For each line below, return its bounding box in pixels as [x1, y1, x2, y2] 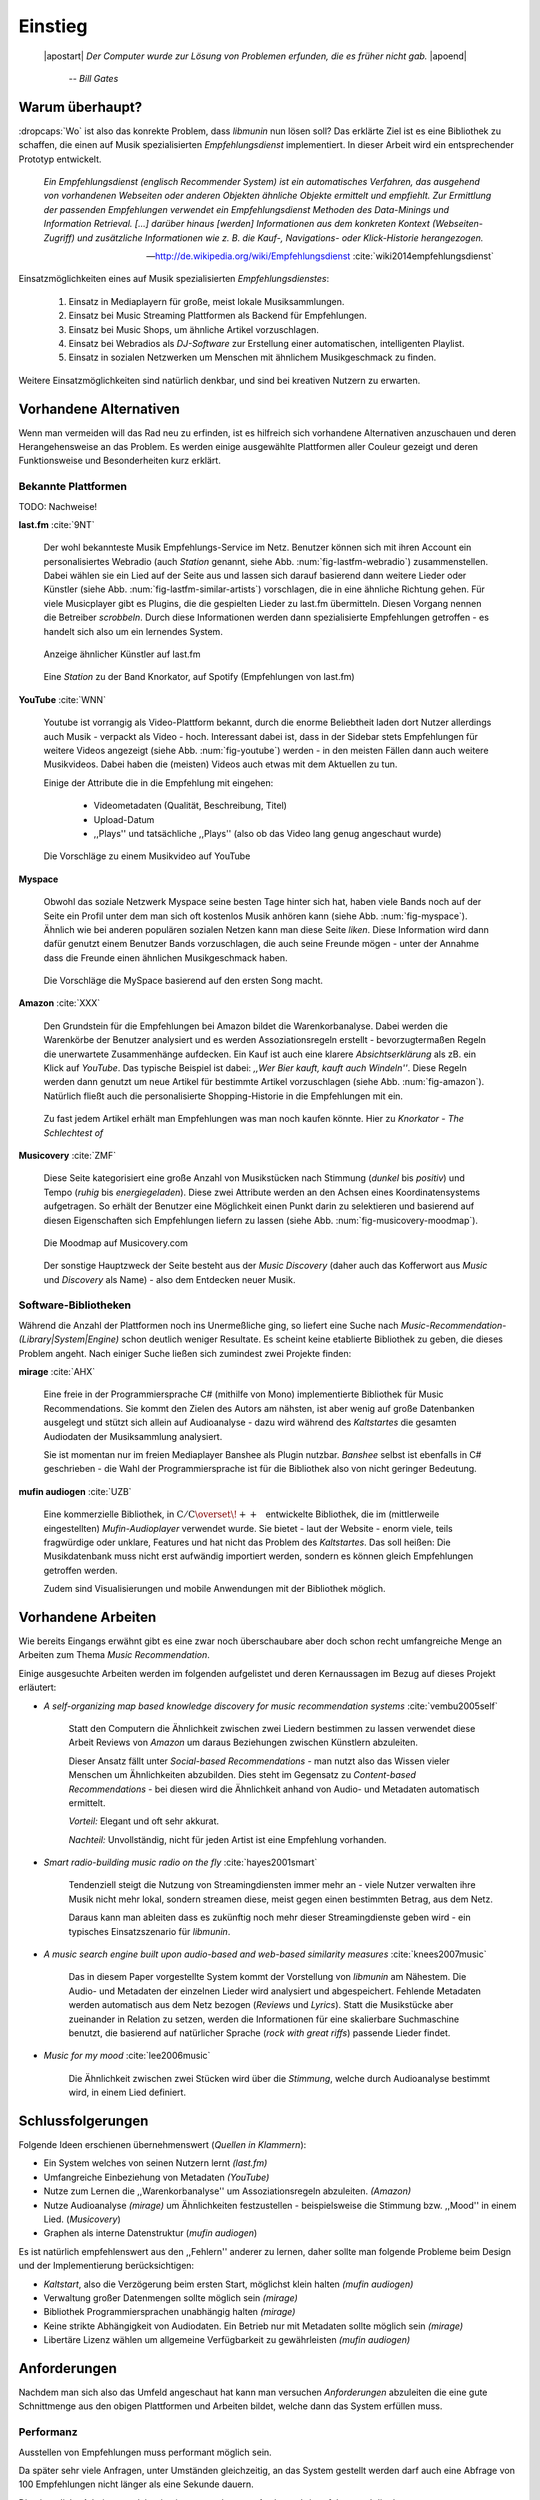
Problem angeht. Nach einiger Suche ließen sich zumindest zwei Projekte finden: [18, 1347, 352, 1359]
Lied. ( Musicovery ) [43, 2213, 122, 2225]
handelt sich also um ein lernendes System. [43, 625, 224, 637]
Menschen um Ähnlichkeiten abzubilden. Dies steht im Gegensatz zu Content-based [68, 1769, 417, 1781]
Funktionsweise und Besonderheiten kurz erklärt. [18, 455, 222, 467]
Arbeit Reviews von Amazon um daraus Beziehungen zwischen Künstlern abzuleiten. [68, 1736, 419, 1749]
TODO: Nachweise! [18, 500, 98, 512]
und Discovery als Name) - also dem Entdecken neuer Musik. [43, 1273, 296, 1285]
